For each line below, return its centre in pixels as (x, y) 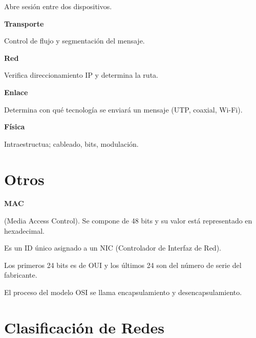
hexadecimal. (24, 230)
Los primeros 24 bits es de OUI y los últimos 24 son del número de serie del (123, 265)
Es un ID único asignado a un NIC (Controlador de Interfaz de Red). (113, 248)
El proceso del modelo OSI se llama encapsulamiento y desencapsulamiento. (123, 292)
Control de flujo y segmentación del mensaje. (74, 41)
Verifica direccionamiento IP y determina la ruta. (81, 75)
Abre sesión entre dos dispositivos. (58, 6)
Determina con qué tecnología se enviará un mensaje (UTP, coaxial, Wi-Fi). (123, 109)
